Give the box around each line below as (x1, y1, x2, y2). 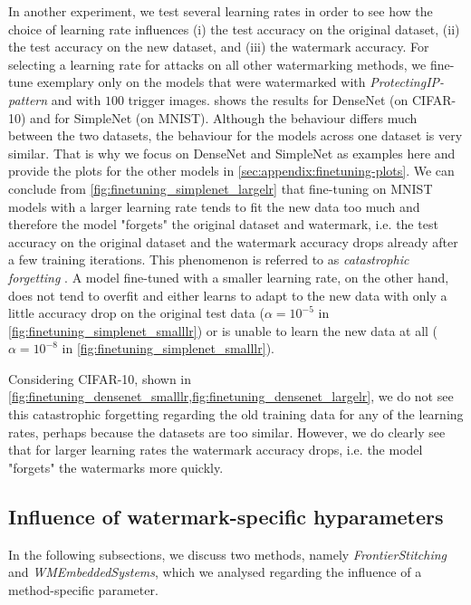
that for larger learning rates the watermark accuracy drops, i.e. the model (8, 440, 423, 459)
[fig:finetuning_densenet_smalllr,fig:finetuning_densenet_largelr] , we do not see (8, 387, 454, 406)
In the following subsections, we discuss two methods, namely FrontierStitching (8, 544, 447, 563)
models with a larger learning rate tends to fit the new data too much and (8, 197, 420, 216)
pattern (8, 90, 48, 109)
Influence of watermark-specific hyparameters (8, 502, 444, 530)
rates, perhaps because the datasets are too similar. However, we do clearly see (8, 422, 446, 441)
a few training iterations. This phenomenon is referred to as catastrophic (8, 250, 409, 269)
